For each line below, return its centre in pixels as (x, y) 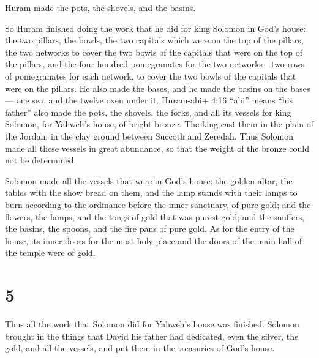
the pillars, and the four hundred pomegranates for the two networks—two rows (155, 64)
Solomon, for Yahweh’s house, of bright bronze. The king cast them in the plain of (159, 124)
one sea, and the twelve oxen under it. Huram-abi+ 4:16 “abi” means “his (155, 100)
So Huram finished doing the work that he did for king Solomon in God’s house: (156, 28)
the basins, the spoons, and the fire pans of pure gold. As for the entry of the (150, 229)
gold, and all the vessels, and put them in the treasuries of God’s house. (140, 348)
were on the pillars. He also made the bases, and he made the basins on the (146, 88)
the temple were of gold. (50, 252)
